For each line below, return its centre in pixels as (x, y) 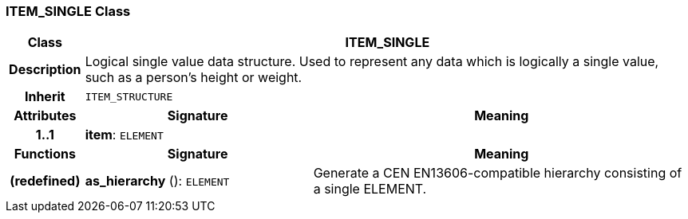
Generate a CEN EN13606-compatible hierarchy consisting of (498, 173)
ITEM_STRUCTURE (129, 96)
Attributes (45, 116)
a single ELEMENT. (370, 189)
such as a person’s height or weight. (194, 78)
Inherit (45, 97)
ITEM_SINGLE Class (68, 11)
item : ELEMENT (124, 135)
